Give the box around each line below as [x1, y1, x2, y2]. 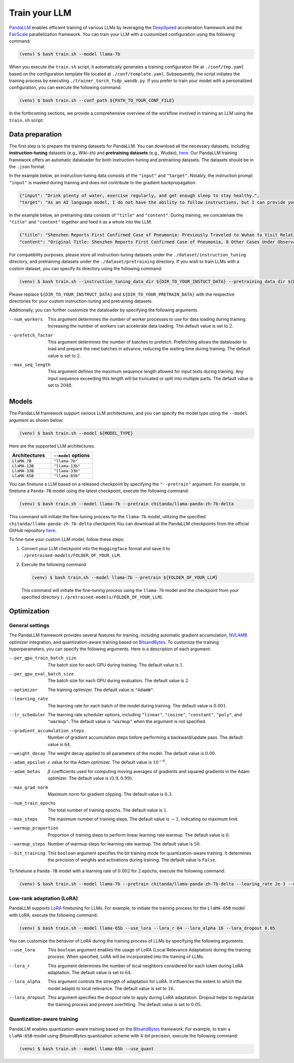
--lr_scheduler [9, 712, 46, 718]
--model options [53, 452, 90, 459]
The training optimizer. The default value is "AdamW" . [48, 687, 155, 693]
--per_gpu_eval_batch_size [9, 671, 74, 677]
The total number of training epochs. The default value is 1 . [48, 807, 168, 813]
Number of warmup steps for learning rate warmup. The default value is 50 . [48, 841, 201, 847]
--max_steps [9, 816, 38, 822]
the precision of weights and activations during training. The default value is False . [48, 857, 217, 863]
